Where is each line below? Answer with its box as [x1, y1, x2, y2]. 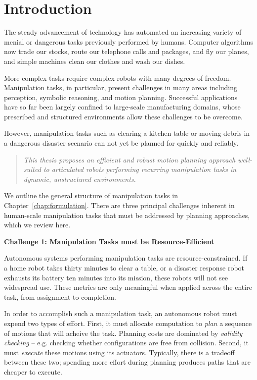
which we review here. [4, 219, 71, 230]
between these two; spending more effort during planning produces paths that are [4, 357, 251, 367]
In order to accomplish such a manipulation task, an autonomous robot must [4, 308, 237, 319]
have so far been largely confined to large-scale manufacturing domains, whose [4, 102, 241, 112]
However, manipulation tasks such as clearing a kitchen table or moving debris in [4, 128, 250, 138]
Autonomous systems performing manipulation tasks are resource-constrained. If [4, 253, 248, 263]
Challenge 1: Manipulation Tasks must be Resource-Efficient [4, 236, 214, 246]
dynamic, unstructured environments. [23, 173, 136, 184]
